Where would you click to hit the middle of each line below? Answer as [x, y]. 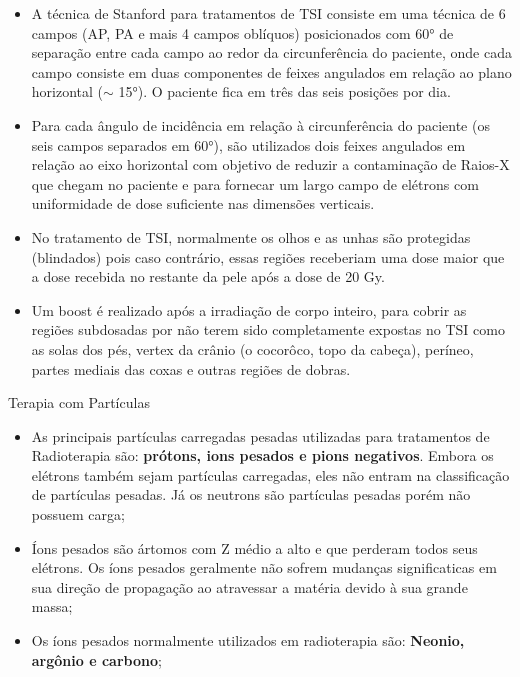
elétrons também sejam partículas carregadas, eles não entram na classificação [270, 474]
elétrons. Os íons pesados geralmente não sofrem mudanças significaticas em [264, 567]
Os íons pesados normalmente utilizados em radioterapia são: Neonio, [248, 640]
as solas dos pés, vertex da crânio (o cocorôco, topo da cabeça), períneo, [252, 348]
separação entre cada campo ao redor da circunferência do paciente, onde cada [271, 52]
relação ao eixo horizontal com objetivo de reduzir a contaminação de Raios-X [270, 164]
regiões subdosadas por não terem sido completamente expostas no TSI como [268, 329]
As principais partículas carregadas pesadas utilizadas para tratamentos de [260, 435]
